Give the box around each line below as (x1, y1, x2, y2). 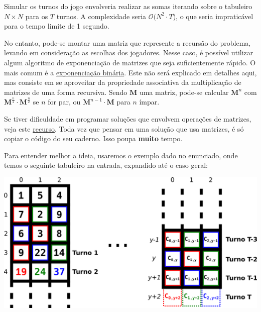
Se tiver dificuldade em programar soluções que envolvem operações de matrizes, (4, 113, 251, 124)
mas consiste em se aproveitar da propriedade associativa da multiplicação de (4, 77, 241, 87)
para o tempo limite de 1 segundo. (4, 21, 109, 31)
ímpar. (139, 96, 160, 107)
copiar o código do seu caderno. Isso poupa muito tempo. (4, 133, 183, 144)
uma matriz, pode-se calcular (139, 86, 229, 97)
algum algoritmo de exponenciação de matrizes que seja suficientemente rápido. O (4, 57, 256, 67)
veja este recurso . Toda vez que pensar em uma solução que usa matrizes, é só (4, 123, 244, 134)
